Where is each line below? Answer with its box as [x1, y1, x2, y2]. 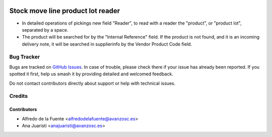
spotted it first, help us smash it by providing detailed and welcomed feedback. [9, 71, 173, 77]
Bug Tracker [9, 53, 40, 60]
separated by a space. [22, 27, 69, 33]
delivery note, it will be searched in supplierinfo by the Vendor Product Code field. [22, 41, 192, 47]
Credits [9, 93, 28, 100]
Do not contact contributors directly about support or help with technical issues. [9, 80, 176, 86]
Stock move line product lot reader [9, 7, 120, 15]
